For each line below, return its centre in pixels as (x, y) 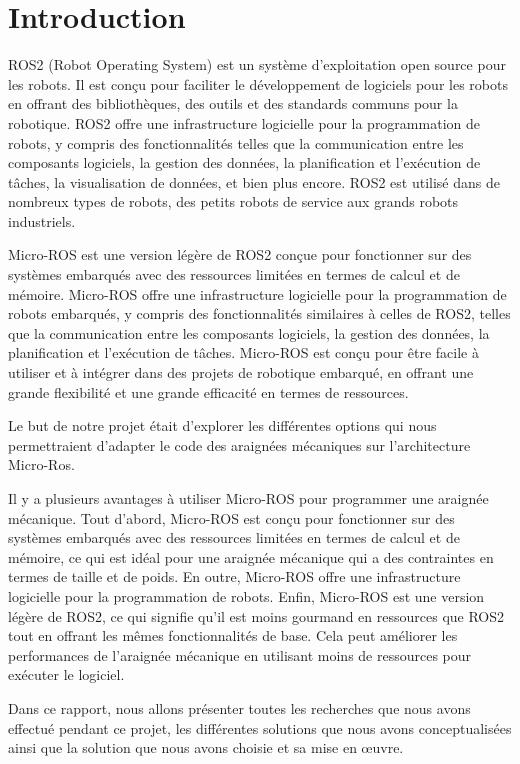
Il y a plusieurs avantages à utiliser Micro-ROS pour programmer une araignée (248, 498)
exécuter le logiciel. (66, 674)
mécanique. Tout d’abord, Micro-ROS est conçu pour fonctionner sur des (231, 517)
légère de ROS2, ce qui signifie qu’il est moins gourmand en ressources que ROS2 (256, 615)
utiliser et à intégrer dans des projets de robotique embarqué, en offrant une (241, 372)
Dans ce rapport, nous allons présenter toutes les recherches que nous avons (239, 707)
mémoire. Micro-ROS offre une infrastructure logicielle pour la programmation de (257, 293)
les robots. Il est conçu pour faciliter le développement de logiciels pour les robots (258, 83)
